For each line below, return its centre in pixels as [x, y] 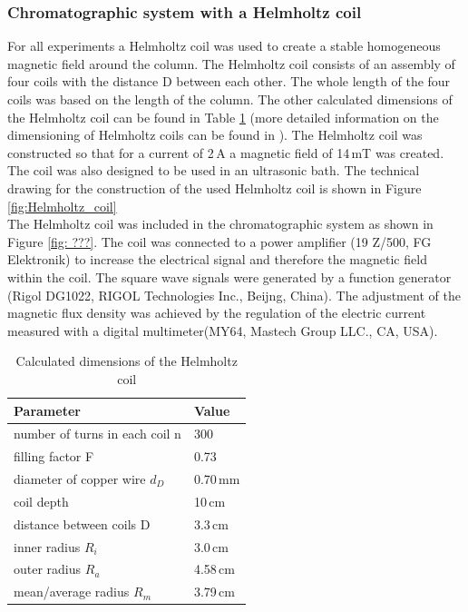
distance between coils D [82, 523]
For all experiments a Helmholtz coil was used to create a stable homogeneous [224, 46]
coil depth [41, 501]
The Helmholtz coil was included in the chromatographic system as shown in [220, 224]
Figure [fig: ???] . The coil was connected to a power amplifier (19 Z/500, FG [219, 241]
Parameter [47, 410]
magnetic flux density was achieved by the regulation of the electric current [217, 313]
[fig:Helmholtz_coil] [62, 206]
